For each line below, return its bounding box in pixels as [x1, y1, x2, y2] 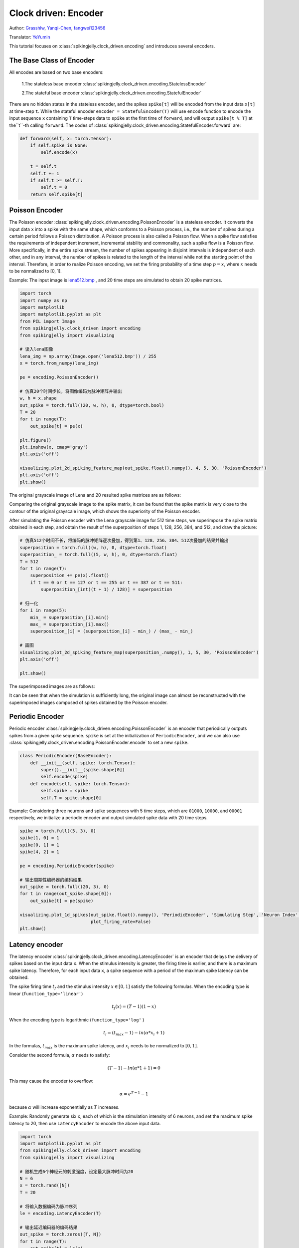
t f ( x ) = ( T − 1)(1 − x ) [112, 1004, 156, 1010]
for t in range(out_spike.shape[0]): [19, 891, 112, 897]
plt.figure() [19, 437, 52, 443]
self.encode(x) [40, 150, 78, 155]
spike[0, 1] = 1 [19, 842, 60, 848]
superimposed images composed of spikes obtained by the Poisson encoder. [9, 699, 168, 705]
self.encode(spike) [40, 774, 88, 780]
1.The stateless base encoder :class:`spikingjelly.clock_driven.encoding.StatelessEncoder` [21, 80, 207, 87]
